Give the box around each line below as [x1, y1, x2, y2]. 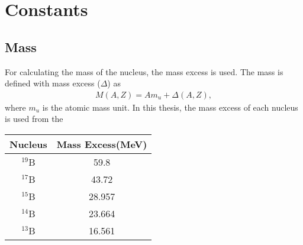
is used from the [5, 112, 63, 125]
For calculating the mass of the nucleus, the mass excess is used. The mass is [5, 65, 283, 78]
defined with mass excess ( [5, 77, 101, 89]
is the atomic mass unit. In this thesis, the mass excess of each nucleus [42, 101, 298, 113]
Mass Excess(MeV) [56, 137, 147, 151]
